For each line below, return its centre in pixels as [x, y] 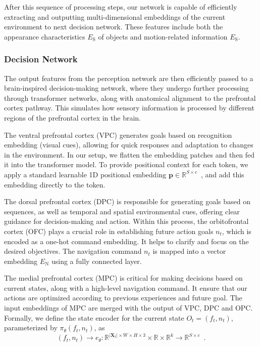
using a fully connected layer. [96, 261]
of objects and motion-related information [163, 36]
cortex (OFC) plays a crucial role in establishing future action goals [109, 231]
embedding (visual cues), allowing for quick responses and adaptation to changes [129, 145]
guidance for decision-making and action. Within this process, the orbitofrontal [126, 221]
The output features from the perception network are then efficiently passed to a [129, 78]
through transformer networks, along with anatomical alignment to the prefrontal [130, 98]
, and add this [222, 174]
